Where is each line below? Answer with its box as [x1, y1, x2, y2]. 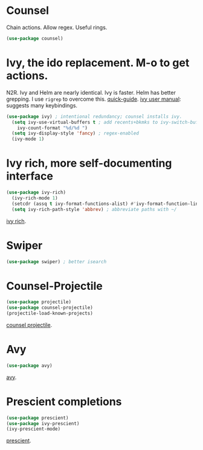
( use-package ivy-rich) [6, 189, 66, 196]
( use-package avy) [6, 362, 53, 369]
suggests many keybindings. [6, 101, 77, 109]
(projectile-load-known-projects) [6, 311, 94, 317]
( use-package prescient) [6, 415, 69, 421]
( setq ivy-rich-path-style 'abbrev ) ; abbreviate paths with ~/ [11, 206, 177, 212]
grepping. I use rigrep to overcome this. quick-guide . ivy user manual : [6, 95, 181, 102]
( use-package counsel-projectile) [6, 304, 94, 311]
